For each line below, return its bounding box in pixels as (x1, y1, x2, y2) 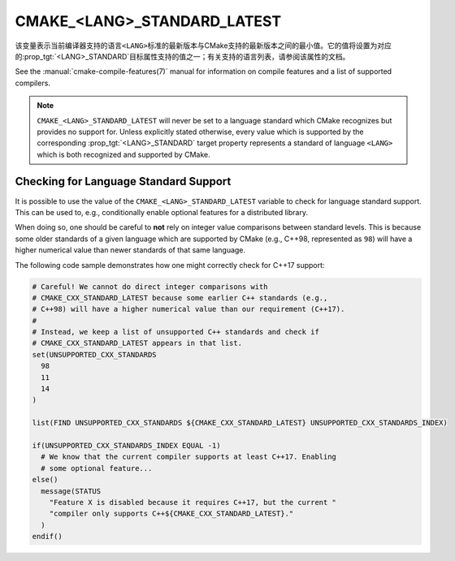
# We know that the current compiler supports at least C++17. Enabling (41, 452, 337, 462)
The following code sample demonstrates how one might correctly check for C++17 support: (15, 260, 325, 270)
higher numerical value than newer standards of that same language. (15, 245, 246, 255)
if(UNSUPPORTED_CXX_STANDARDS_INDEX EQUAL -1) (32, 441, 221, 450)
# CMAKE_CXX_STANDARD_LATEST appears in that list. (32, 339, 243, 348)
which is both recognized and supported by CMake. (37, 149, 210, 159)
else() (32, 475, 58, 485)
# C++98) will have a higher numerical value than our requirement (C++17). (32, 304, 345, 314)
